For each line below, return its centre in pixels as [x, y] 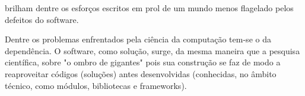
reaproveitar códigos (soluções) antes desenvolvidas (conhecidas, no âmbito [141, 73]
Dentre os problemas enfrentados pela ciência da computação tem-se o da [138, 39]
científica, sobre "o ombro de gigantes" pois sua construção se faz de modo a [143, 62]
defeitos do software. [42, 19]
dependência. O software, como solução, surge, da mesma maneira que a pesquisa [152, 50]
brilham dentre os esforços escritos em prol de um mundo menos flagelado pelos [149, 8]
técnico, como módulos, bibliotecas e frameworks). [96, 85]
